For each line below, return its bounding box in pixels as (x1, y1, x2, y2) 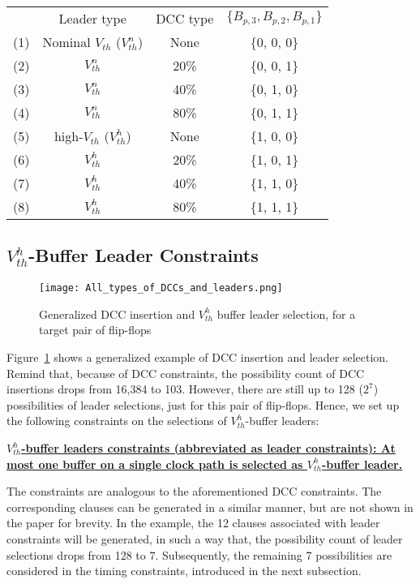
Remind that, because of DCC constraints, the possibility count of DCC (6, 364, 365, 381)
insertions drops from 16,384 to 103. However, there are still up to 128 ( (6, 380, 363, 397)
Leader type (58, 9, 126, 28)
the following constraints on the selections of (6, 412, 227, 429)
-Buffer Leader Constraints (28, 243, 259, 268)
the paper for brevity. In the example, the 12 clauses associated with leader (6, 514, 380, 531)
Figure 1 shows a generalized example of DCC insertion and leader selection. (6, 349, 388, 366)
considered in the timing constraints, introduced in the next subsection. (6, 562, 362, 579)
